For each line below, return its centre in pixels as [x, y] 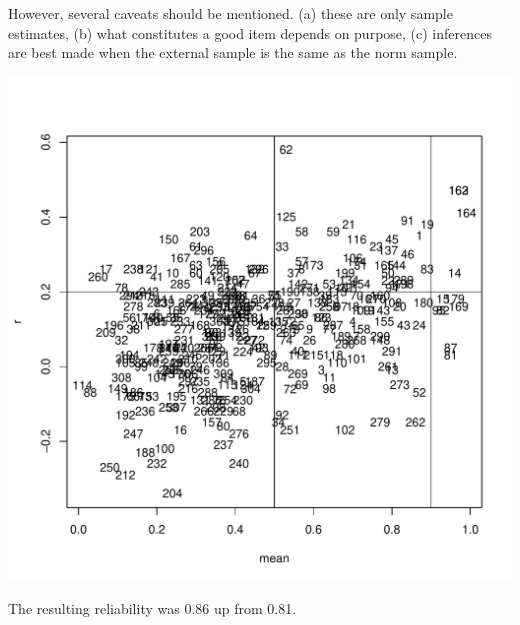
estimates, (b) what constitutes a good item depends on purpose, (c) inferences [250, 32]
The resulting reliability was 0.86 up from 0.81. [152, 608]
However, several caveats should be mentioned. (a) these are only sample [230, 13]
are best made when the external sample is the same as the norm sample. [233, 52]
